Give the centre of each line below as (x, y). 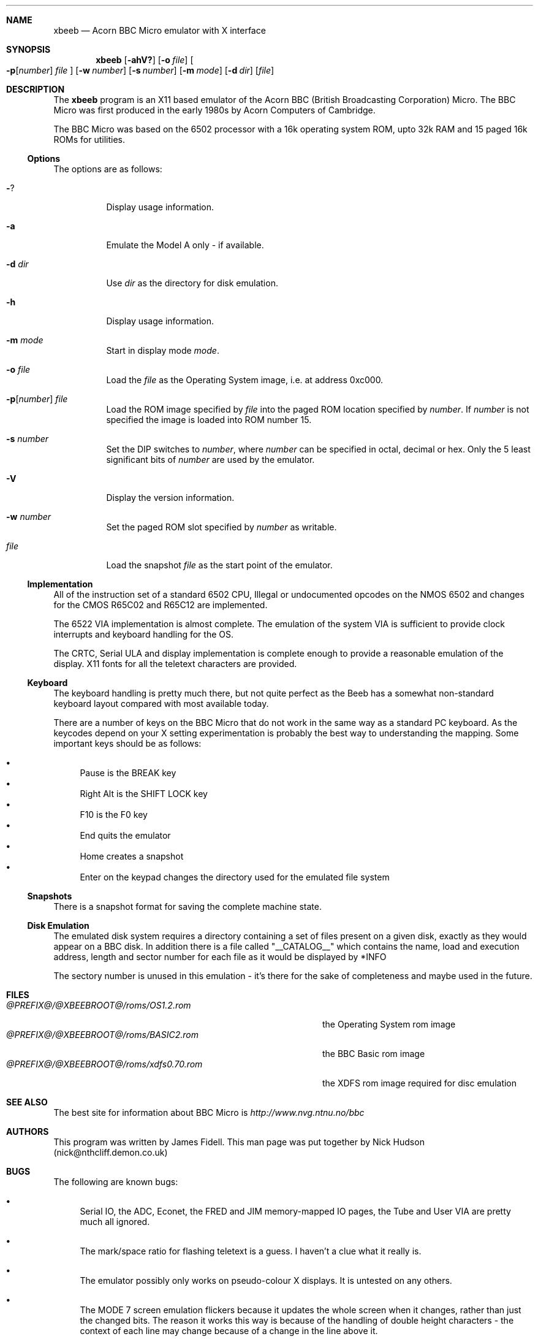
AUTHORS (28, 1131)
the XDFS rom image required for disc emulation (420, 1083)
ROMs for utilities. (89, 139)
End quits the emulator (125, 835)
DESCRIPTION (36, 89)
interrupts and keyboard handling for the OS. (144, 634)
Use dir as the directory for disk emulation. (192, 283)
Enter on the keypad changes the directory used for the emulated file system (235, 877)
